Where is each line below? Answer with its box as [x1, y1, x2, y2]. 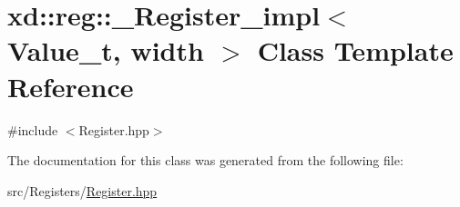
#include [7, 120, 58, 139]
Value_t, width [7, 32, 204, 69]
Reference [7, 67, 134, 104]
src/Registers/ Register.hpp [7, 181, 158, 200]
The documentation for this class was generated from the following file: [7, 151, 404, 170]
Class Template [257, 32, 454, 69]
